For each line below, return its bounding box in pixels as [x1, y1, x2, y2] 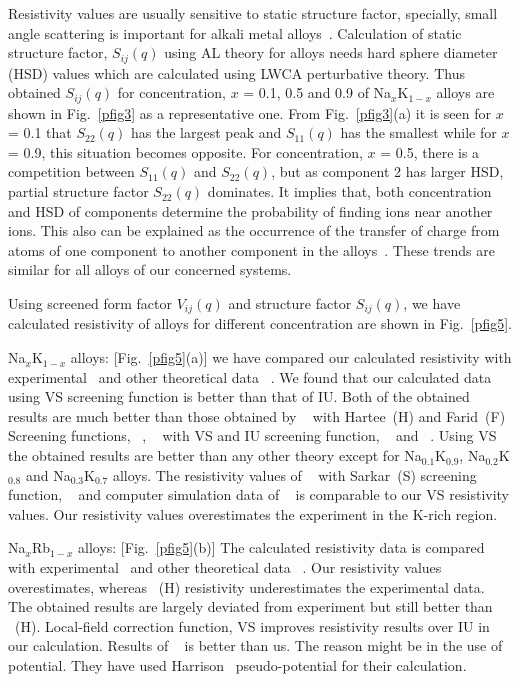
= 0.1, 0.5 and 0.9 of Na [243, 82, 392, 103]
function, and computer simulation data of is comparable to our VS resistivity [8, 484, 510, 505]
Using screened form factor [8, 293, 172, 314]
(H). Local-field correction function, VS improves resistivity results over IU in [15, 615, 490, 636]
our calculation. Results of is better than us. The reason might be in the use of [8, 635, 503, 656]
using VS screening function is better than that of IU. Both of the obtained [8, 386, 470, 407]
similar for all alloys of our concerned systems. [8, 259, 292, 280]
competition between [8, 161, 135, 182]
